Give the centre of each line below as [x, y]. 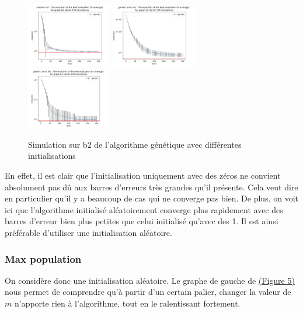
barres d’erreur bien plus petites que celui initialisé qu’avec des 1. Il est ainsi [142, 221]
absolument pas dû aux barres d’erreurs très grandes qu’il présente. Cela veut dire [151, 187]
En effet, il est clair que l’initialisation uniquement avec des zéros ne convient [143, 175]
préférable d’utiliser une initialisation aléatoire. [88, 233]
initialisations [52, 156]
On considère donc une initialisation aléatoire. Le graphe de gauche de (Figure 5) [150, 280]
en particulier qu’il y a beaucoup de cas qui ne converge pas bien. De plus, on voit [151, 198]
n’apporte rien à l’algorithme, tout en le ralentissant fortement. [127, 303]
